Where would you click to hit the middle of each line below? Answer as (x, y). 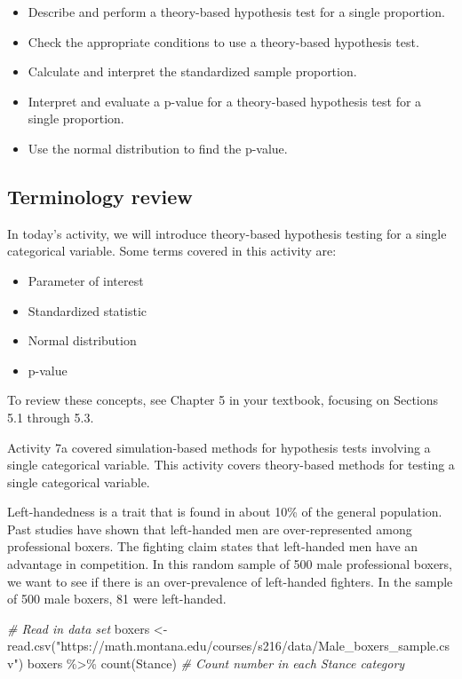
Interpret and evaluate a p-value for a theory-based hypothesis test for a (225, 101)
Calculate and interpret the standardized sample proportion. (192, 71)
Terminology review (100, 196)
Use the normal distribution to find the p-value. (158, 148)
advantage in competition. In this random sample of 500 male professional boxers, (230, 564)
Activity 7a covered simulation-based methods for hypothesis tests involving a (219, 447)
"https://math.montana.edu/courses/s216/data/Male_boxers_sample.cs (252, 646)
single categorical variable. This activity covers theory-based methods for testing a (231, 465)
